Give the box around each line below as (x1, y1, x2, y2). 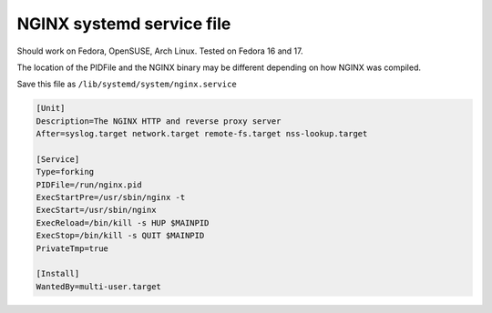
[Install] (36, 268, 80, 279)
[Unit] (36, 103, 66, 114)
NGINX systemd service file (16, 14, 231, 34)
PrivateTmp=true (36, 243, 109, 254)
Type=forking (36, 167, 95, 177)
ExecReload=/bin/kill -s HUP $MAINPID (36, 217, 210, 227)
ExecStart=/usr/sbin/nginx (36, 205, 157, 216)
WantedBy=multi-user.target (36, 281, 161, 291)
